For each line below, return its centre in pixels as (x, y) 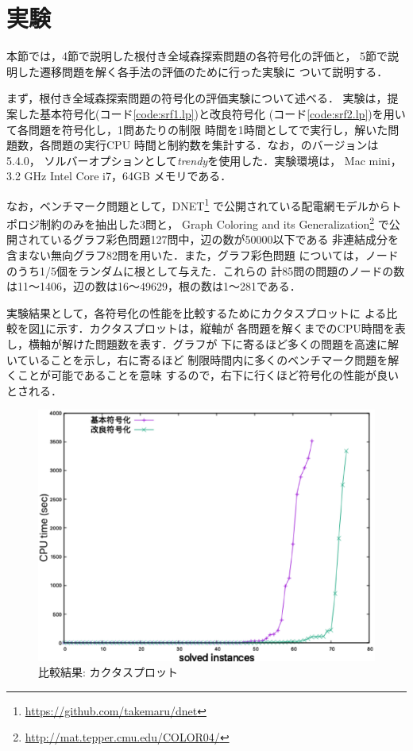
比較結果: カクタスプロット (108, 672)
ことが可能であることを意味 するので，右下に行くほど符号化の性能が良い (208, 375)
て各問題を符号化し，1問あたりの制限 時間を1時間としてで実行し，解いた (197, 129)
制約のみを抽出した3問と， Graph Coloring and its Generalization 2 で (214, 223)
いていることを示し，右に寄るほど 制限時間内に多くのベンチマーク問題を (197, 359)
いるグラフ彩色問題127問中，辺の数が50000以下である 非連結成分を (225, 239)
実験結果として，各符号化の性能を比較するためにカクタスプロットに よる (197, 312)
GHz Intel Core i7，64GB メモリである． (128, 176)
